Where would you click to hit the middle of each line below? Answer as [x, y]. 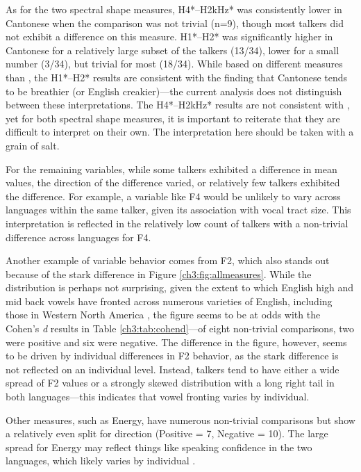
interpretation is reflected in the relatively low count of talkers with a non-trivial [177, 223]
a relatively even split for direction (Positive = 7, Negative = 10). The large [167, 433]
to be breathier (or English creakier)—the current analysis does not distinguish [174, 91]
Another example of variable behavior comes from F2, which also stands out [168, 260]
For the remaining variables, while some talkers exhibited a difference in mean [171, 169]
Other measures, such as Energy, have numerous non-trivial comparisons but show [180, 420]
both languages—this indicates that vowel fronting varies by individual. [158, 397]
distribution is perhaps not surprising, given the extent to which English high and [180, 287]
